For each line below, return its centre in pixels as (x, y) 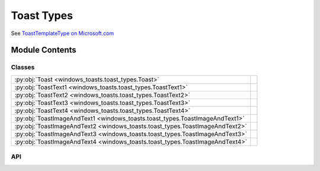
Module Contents (44, 50)
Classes (23, 67)
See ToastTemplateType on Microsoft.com (63, 33)
